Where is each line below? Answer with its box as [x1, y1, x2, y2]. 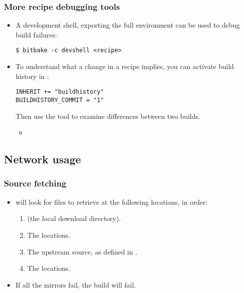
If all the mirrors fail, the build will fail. [15, 279, 136, 290]
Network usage [4, 151, 81, 167]
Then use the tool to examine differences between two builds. [15, 110, 201, 121]
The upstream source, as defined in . [27, 246, 138, 256]
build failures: [15, 29, 57, 39]
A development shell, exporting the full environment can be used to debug [15, 20, 240, 30]
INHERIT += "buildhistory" [15, 88, 104, 96]
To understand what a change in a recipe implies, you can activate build [15, 61, 234, 72]
